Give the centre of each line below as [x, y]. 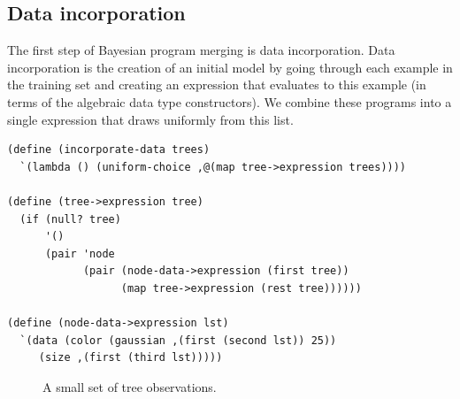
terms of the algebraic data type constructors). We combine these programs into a [230, 101]
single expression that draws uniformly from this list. [150, 119]
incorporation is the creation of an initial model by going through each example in [230, 67]
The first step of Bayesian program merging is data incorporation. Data [201, 50]
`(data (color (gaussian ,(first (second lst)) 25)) [178, 340]
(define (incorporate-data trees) [109, 150]
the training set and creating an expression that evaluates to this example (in [217, 84]
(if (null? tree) [70, 219]
